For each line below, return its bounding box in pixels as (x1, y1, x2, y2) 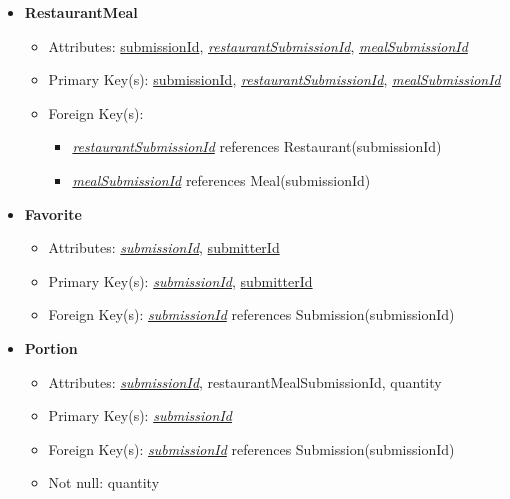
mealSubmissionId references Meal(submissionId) (72, 169, 371, 190)
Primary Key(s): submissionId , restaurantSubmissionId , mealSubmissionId (48, 69, 501, 90)
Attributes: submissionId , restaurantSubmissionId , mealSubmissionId (48, 35, 468, 56)
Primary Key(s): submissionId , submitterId (48, 270, 313, 291)
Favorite (24, 203, 82, 224)
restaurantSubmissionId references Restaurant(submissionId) (72, 136, 442, 157)
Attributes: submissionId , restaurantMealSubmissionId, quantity (48, 371, 442, 392)
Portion (24, 337, 78, 358)
